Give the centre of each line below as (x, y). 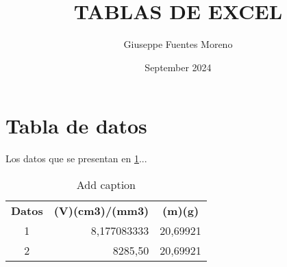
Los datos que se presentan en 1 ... (76, 158)
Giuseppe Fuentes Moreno (178, 44)
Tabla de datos (76, 126)
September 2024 (178, 67)
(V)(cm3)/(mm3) (101, 210)
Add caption (106, 184)
